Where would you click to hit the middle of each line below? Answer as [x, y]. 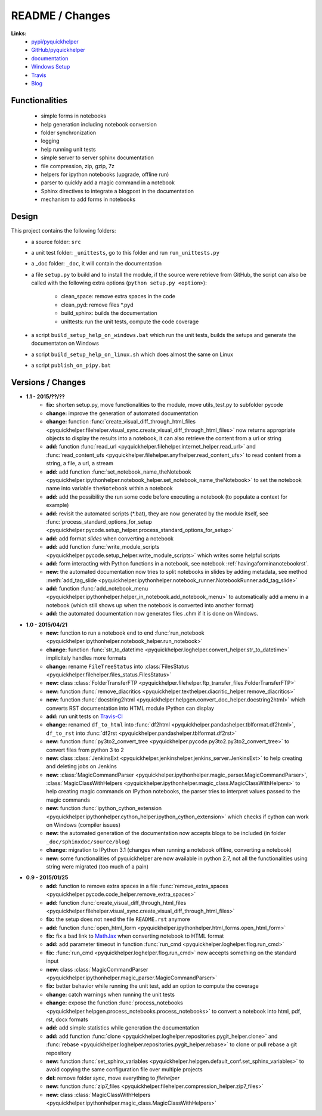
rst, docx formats [67, 1019]
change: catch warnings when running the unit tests [111, 994]
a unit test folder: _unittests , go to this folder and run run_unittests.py [126, 252]
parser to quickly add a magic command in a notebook [108, 183]
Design [24, 217]
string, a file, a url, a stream [80, 463]
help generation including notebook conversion [99, 124]
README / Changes [61, 16]
